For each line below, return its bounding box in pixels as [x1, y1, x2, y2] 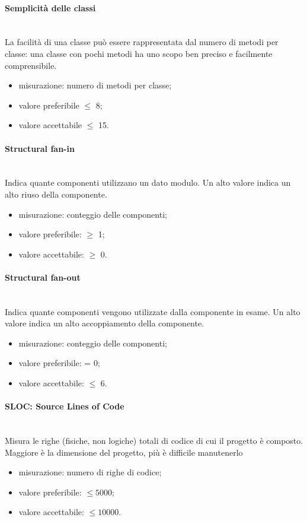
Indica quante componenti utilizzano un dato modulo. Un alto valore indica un [5, 176, 291, 189]
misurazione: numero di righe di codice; [18, 466, 162, 478]
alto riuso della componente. [5, 188, 107, 200]
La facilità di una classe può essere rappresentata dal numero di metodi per [5, 36, 279, 48]
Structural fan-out [5, 271, 81, 283]
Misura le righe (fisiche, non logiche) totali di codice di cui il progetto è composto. [5, 434, 303, 447]
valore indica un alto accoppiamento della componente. [5, 317, 204, 329]
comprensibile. [5, 59, 57, 71]
